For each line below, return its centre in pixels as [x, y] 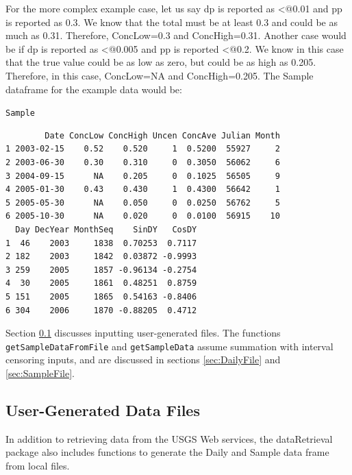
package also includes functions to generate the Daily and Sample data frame [167, 452]
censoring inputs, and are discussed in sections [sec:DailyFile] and [143, 360]
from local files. [38, 465]
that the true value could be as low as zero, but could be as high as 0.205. [161, 62]
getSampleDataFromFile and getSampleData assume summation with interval [169, 346]
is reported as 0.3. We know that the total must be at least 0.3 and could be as [172, 22]
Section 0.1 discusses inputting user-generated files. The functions [143, 333]
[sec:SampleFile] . [40, 373]
